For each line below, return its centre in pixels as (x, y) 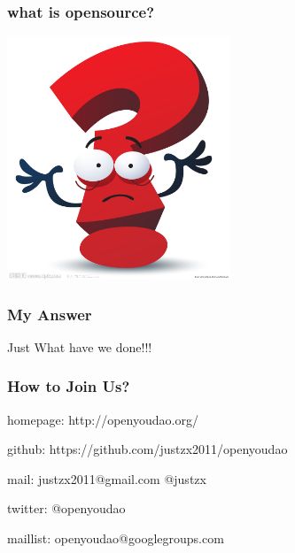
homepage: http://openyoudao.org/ (103, 419)
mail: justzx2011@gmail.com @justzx (107, 478)
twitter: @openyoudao (66, 508)
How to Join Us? (69, 386)
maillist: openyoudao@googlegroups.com (116, 538)
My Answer (50, 314)
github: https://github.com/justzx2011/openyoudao (147, 449)
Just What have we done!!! (80, 346)
